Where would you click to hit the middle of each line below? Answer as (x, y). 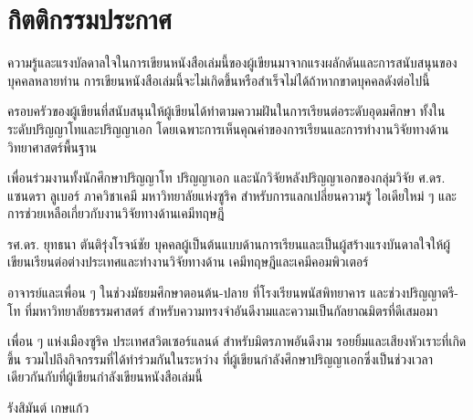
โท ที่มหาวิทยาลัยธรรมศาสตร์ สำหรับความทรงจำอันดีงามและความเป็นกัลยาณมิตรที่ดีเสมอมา (223, 310)
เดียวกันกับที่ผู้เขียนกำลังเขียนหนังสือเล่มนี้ (105, 377)
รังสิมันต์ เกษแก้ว (48, 408)
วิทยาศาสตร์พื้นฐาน (53, 147)
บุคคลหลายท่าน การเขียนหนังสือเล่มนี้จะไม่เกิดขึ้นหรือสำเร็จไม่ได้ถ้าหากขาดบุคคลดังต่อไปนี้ (219, 80)
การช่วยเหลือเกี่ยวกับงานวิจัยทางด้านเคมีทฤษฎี (116, 213)
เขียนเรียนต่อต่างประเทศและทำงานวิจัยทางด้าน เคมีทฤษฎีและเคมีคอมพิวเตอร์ (188, 262)
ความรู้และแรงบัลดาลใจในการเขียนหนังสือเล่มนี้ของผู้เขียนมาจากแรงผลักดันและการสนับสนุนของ (232, 63)
